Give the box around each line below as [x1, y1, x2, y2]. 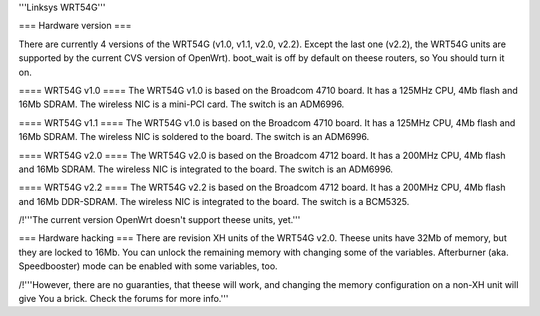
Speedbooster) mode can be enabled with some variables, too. [18, 260, 279, 272]
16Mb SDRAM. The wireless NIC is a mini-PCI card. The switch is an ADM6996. [18, 98, 345, 110]
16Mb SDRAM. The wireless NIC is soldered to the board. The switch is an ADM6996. [18, 131, 370, 143]
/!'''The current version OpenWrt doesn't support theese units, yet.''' [18, 214, 301, 226]
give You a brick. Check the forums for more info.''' [18, 293, 229, 305]
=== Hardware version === [18, 20, 132, 32]
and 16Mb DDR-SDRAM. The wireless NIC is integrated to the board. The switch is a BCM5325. [18, 195, 410, 207]
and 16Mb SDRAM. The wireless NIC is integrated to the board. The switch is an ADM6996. [18, 163, 394, 175]
